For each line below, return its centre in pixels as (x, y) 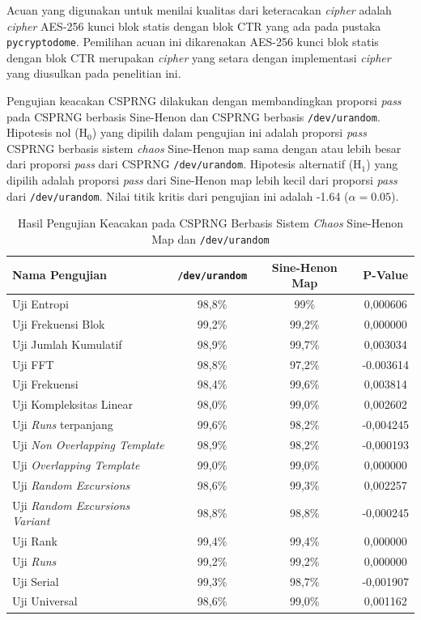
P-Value (386, 275)
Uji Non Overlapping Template (88, 444)
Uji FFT (33, 364)
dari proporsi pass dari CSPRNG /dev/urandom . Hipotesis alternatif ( (180, 164)
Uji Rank (35, 540)
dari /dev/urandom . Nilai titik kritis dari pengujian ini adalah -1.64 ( (178, 195)
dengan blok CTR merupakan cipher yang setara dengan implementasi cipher (199, 57)
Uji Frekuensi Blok (59, 323)
